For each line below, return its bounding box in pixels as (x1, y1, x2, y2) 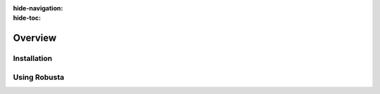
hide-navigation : (13, 4, 63, 12)
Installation (13, 53, 53, 63)
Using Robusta (13, 72, 65, 82)
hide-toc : (13, 14, 42, 22)
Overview (13, 32, 57, 44)
